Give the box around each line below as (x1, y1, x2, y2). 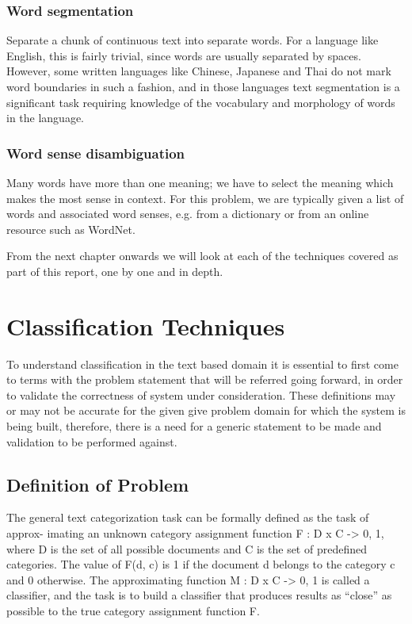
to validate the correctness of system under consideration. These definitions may (6, 386, 396, 403)
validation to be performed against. (6, 433, 177, 450)
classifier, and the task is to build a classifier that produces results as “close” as (6, 587, 392, 603)
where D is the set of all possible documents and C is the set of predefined (6, 540, 367, 557)
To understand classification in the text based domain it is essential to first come (6, 355, 399, 372)
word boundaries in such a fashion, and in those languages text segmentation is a (6, 78, 400, 94)
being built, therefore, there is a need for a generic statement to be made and (6, 418, 382, 435)
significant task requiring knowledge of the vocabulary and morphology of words (6, 94, 395, 110)
